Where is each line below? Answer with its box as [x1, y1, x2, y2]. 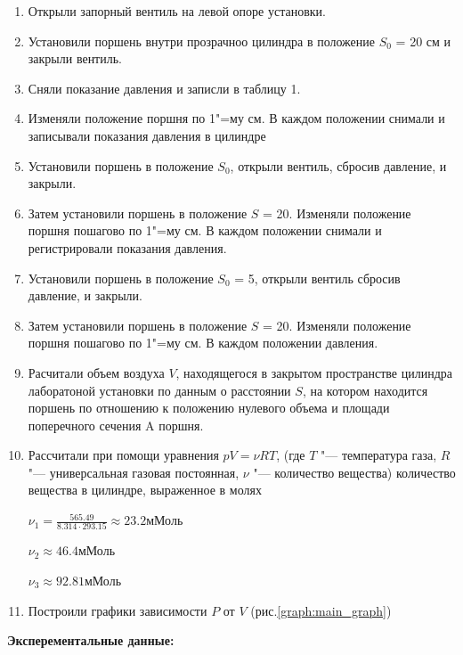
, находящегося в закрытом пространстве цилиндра [175, 363, 452, 381]
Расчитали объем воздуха [28, 363, 165, 381]
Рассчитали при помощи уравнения [28, 446, 219, 464]
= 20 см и [395, 31, 451, 50]
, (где [276, 446, 305, 464]
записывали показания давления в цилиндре [28, 126, 266, 144]
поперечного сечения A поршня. [28, 415, 204, 434]
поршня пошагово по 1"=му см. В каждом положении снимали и [28, 221, 382, 240]
